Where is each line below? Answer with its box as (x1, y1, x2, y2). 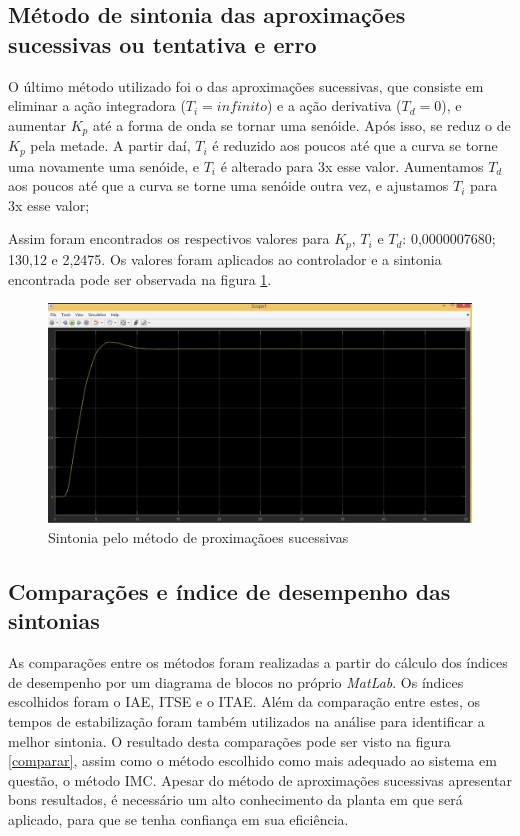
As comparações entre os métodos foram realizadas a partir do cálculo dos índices (8, 652, 508, 673)
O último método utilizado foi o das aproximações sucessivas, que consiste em (8, 75, 484, 96)
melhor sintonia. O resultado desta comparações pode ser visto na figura (8, 730, 451, 751)
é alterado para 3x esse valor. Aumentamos (220, 155, 484, 176)
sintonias (8, 605, 100, 636)
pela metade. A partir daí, (30, 135, 191, 156)
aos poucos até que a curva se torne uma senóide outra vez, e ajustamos (8, 175, 449, 196)
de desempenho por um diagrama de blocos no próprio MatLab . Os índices (8, 671, 464, 692)
